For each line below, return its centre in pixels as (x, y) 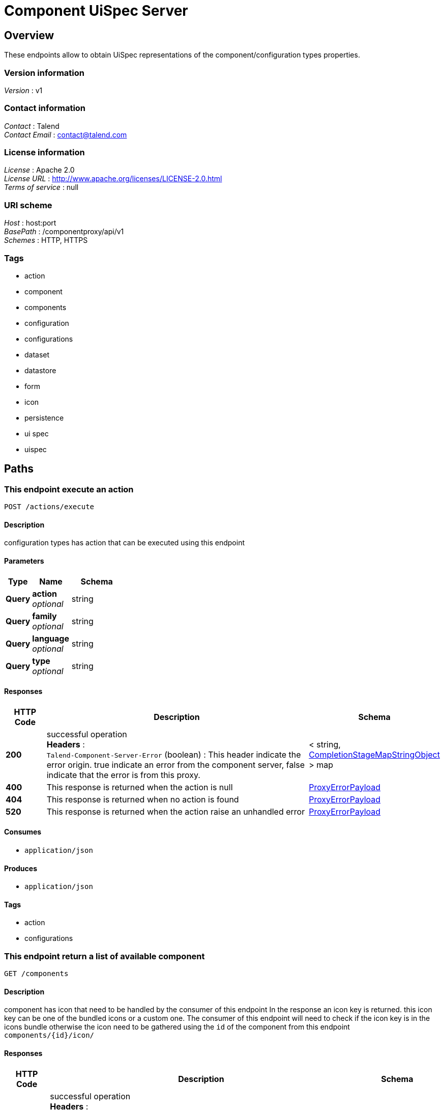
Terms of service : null (41, 187)
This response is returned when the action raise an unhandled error (176, 811)
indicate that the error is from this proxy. (123, 775)
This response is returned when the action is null (140, 787)
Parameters (24, 561)
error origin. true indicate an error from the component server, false (176, 765)
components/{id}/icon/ (49, 1035)
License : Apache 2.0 (39, 170)
